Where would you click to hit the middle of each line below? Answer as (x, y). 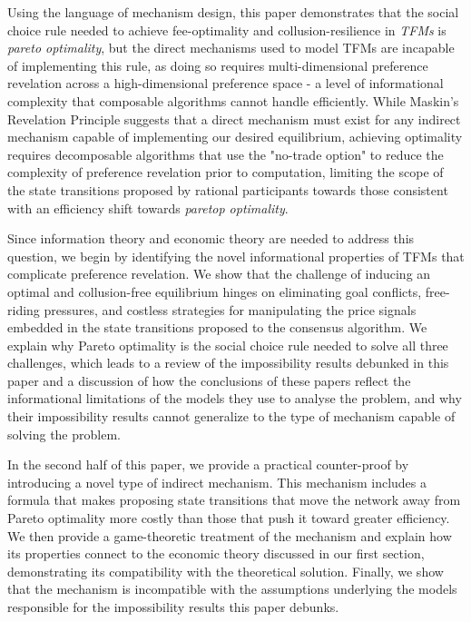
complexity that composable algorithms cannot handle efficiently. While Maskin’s (233, 100)
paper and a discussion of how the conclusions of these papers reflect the (209, 380)
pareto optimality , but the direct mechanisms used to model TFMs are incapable (231, 48)
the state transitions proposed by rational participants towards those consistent (228, 189)
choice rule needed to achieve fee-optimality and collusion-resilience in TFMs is (227, 30)
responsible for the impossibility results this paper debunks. (173, 607)
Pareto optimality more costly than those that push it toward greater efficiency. (229, 518)
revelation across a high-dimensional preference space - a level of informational (226, 83)
